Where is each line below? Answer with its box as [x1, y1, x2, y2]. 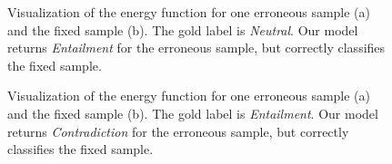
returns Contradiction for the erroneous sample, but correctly [7, 121, 349, 140]
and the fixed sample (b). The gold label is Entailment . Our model [7, 103, 378, 122]
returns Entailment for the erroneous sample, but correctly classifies [7, 38, 386, 57]
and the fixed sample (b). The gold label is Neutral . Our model [7, 20, 358, 39]
